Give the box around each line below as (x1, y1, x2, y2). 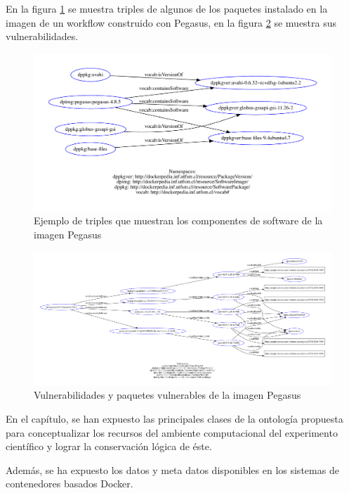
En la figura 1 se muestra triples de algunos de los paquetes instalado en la (6, 1, 328, 15)
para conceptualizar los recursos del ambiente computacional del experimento (6, 425, 338, 440)
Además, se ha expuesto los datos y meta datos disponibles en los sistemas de (6, 462, 339, 477)
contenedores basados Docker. (6, 476, 133, 491)
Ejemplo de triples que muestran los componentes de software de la (34, 213, 323, 228)
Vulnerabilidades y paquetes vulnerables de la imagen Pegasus (34, 388, 301, 402)
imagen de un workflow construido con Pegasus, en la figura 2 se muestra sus (6, 15, 337, 30)
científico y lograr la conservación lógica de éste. (6, 439, 212, 454)
